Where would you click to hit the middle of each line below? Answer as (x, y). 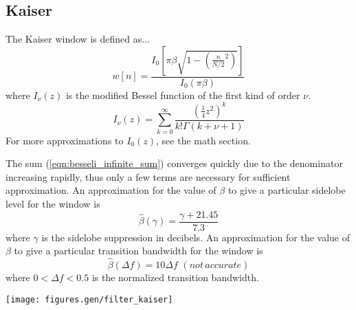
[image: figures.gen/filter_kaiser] (89, 299)
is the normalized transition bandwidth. (175, 277)
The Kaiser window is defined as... (78, 39)
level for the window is (53, 204)
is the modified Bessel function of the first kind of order (183, 95)
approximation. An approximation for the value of (111, 190)
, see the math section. (203, 140)
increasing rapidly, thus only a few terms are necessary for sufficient (148, 176)
